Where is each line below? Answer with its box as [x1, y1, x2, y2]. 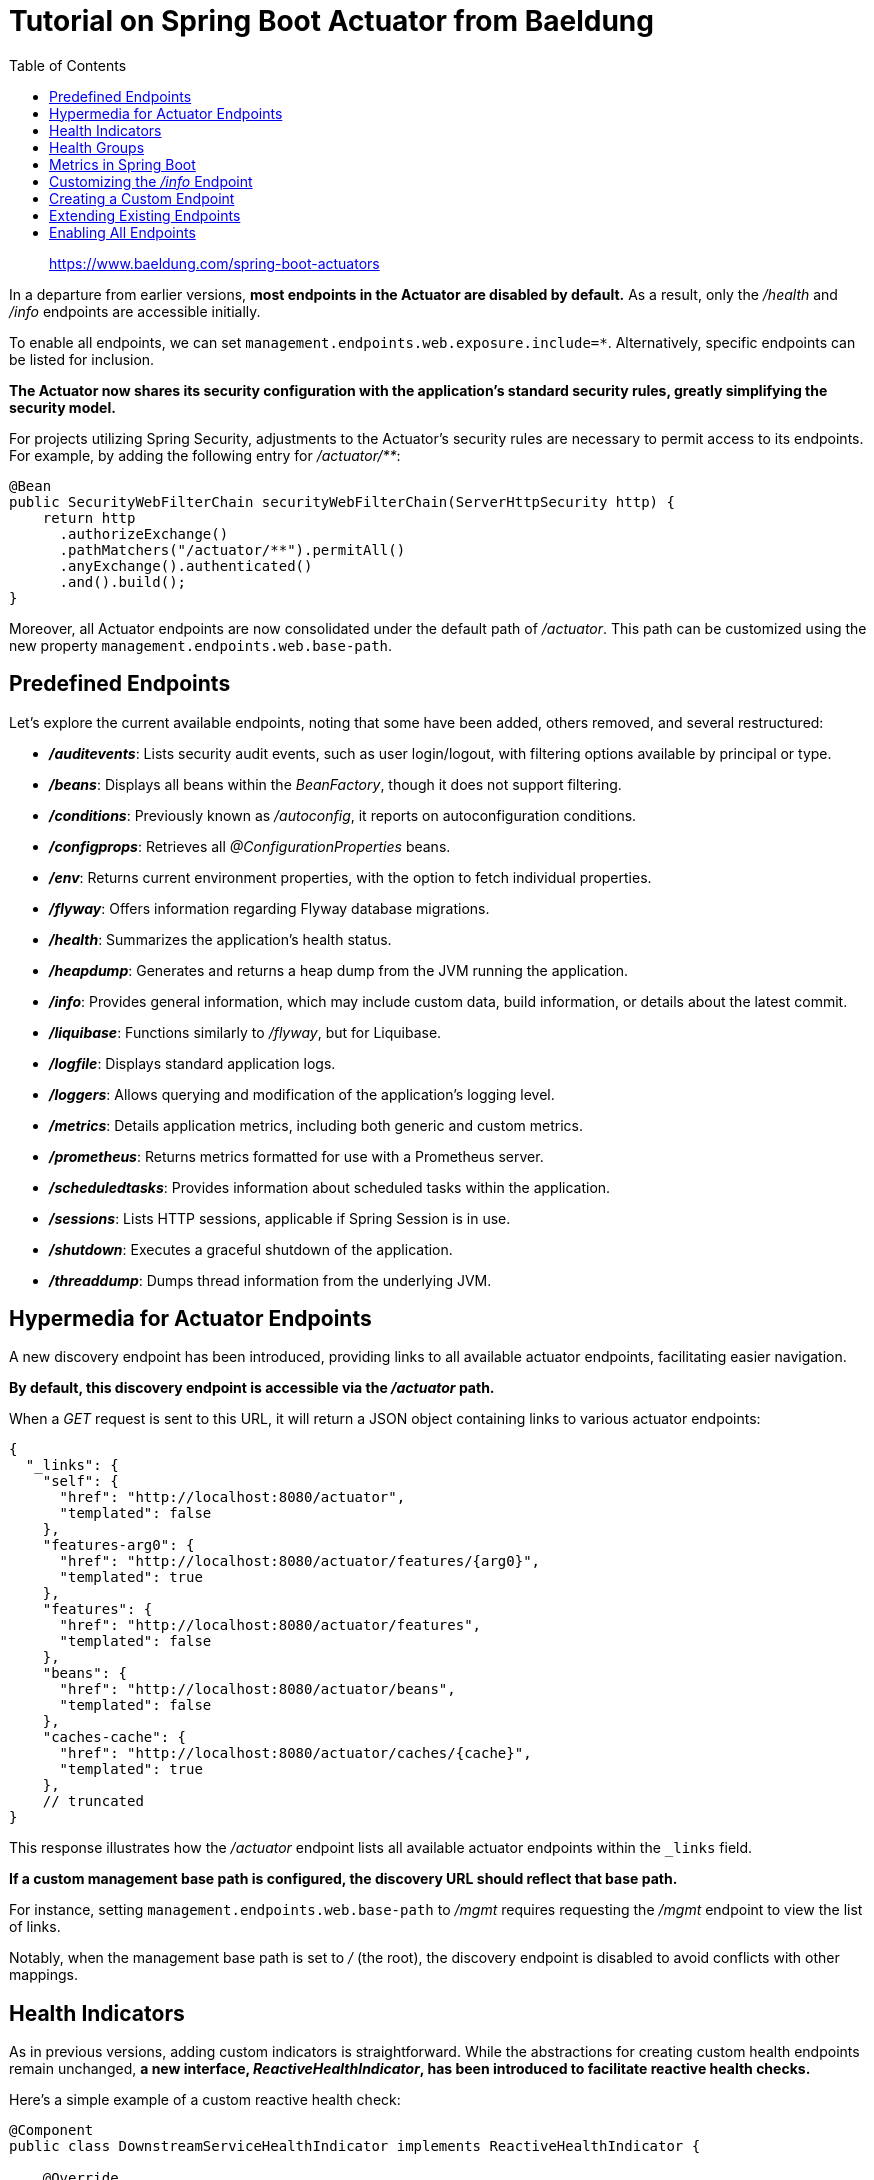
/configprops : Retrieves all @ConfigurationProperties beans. [49, 837, 451, 855]
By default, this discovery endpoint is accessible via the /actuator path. [9, 1379, 495, 1397]
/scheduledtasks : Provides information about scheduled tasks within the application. [49, 1178, 611, 1196]
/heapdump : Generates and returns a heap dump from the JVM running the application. [49, 961, 629, 979]
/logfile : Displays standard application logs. [49, 1054, 336, 1072]
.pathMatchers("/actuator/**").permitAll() [59, 541, 406, 558]
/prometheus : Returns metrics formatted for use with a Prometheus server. [49, 1147, 544, 1165]
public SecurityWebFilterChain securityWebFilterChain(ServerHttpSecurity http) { [9, 493, 675, 510]
